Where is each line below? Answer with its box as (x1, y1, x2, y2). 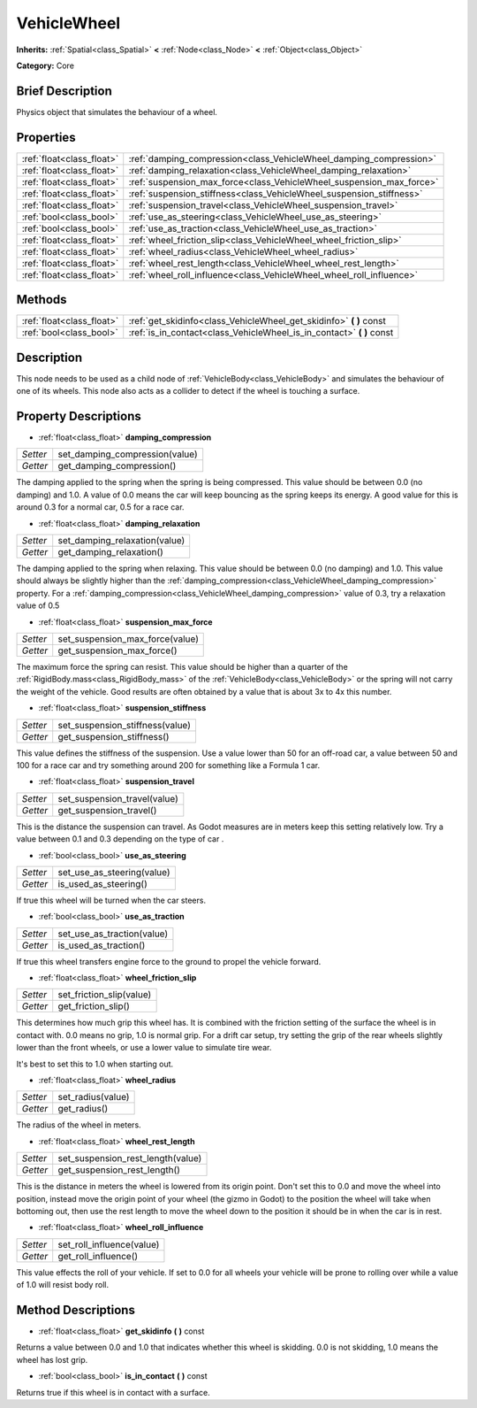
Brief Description (16, 83, 112, 98)
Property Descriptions (16, 408, 141, 424)
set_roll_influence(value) (57, 1238, 160, 1250)
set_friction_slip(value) (57, 989, 152, 1001)
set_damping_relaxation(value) (57, 535, 185, 547)
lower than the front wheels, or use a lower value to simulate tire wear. (16, 1043, 272, 1053)
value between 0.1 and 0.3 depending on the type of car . (16, 834, 224, 844)
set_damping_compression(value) (57, 448, 198, 460)
